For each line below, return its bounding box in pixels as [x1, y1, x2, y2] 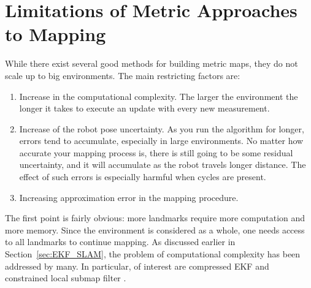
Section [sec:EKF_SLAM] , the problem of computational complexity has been [5, 248, 301, 260]
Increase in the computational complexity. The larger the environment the [19, 89, 298, 102]
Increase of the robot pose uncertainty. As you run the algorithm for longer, [19, 122, 304, 135]
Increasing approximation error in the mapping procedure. [19, 191, 239, 203]
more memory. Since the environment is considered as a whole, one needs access [5, 223, 305, 236]
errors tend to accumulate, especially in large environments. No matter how [19, 134, 304, 147]
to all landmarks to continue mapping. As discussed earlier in [5, 235, 236, 248]
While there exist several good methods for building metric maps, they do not [5, 57, 298, 70]
